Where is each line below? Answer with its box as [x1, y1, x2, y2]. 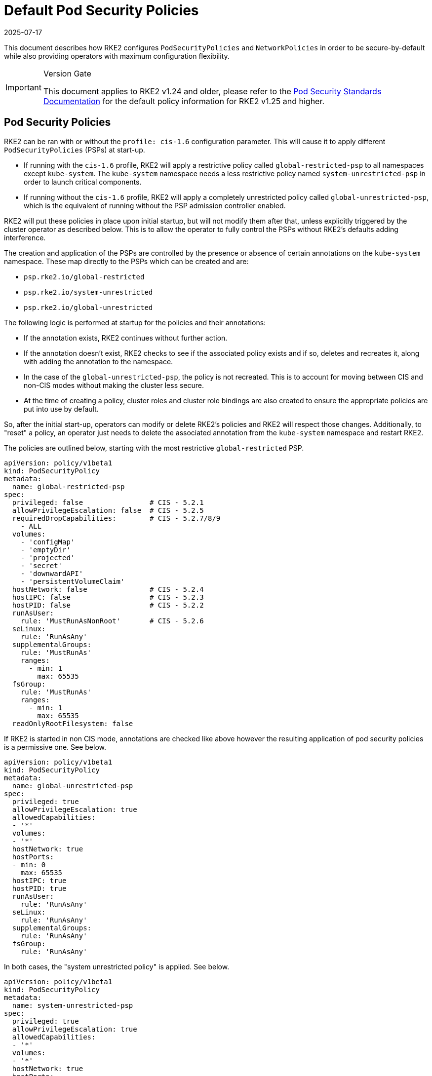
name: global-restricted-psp [12, 482, 125, 491]
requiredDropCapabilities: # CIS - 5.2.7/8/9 [12, 514, 221, 522]
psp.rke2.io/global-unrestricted [24, 303, 153, 311]
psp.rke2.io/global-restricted [24, 272, 145, 281]
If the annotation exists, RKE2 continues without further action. [24, 333, 228, 342]
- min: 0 [12, 860, 46, 869]
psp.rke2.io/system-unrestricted [24, 288, 153, 296]
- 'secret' [20, 561, 63, 570]
